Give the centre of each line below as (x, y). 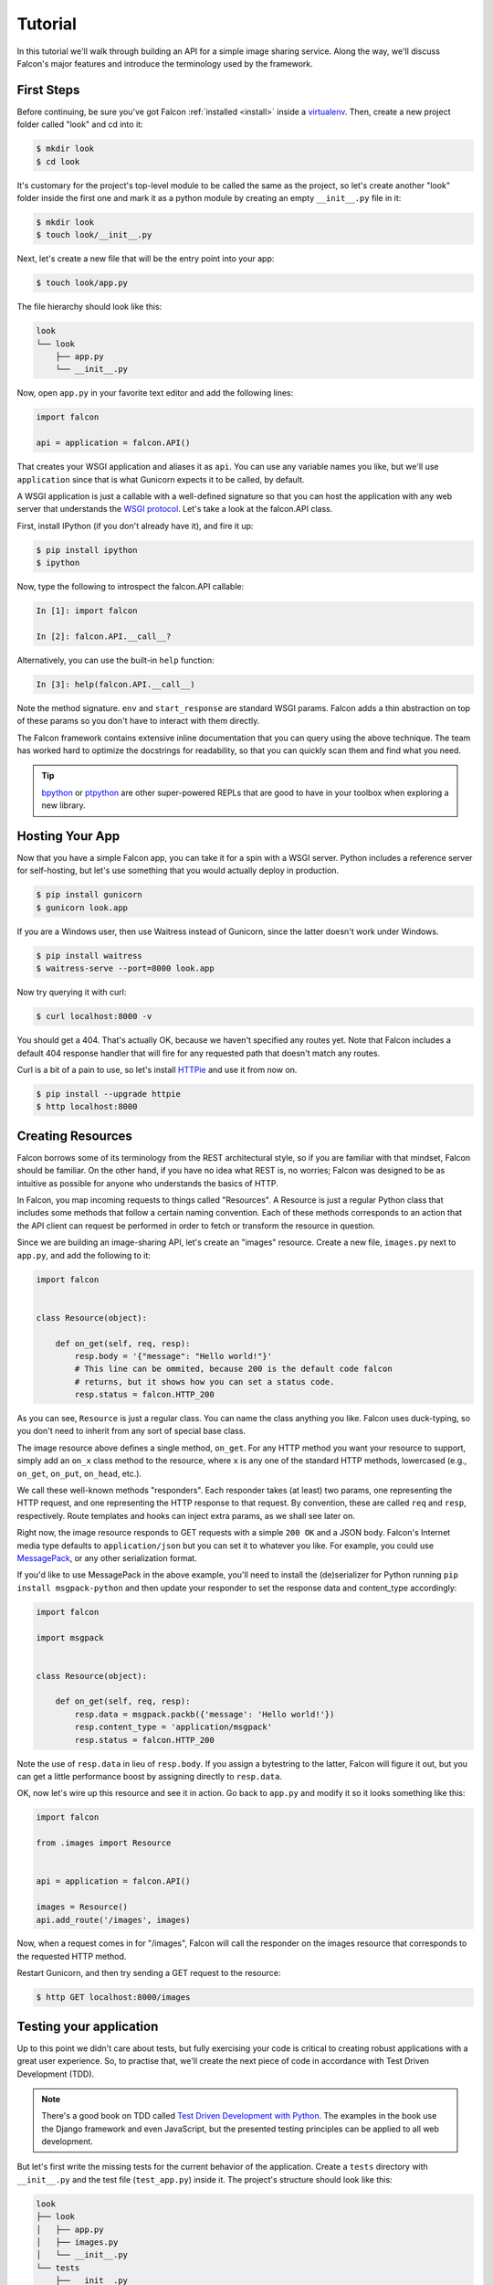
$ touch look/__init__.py (94, 235)
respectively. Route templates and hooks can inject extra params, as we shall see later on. (186, 1515)
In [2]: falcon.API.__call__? (104, 636)
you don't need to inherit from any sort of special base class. (131, 1431)
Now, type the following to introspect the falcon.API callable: (131, 587)
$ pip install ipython (87, 550)
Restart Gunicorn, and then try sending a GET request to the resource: (149, 1973)
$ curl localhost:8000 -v (94, 1016)
